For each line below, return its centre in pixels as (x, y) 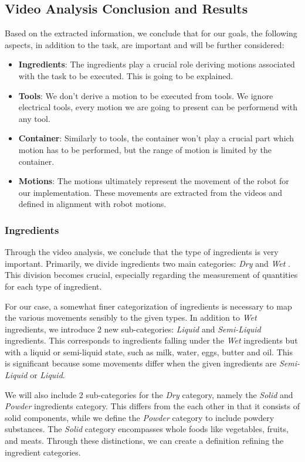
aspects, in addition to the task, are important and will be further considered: (145, 44)
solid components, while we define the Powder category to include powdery (140, 417)
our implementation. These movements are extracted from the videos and (150, 192)
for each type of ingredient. (53, 286)
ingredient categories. (43, 452)
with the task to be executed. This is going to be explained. (126, 75)
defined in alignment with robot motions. (92, 204)
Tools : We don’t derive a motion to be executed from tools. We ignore (146, 95)
